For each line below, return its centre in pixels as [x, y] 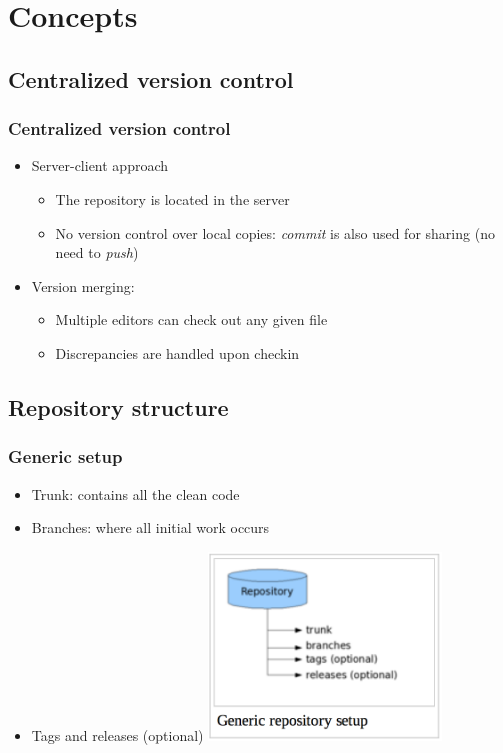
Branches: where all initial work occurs [150, 527]
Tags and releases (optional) [117, 734]
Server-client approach [100, 165]
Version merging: [83, 285]
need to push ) [97, 252]
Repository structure [118, 406]
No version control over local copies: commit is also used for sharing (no [275, 232]
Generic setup [65, 456]
